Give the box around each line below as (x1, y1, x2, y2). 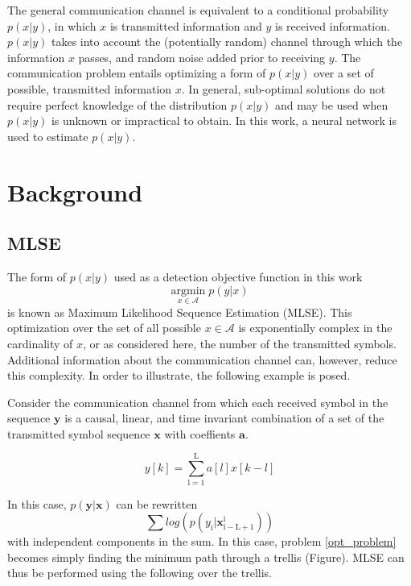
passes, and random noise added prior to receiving (78, 48, 326, 65)
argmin (171, 285, 206, 297)
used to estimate (7, 127, 88, 144)
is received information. (275, 17, 390, 34)
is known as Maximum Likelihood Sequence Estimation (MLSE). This (7, 303, 352, 320)
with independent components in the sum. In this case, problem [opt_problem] (7, 533, 397, 550)
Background (7, 175, 143, 208)
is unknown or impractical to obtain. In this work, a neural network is (51, 112, 397, 129)
